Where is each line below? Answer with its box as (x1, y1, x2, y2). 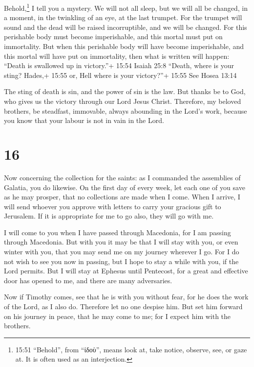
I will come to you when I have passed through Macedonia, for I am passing (4, 227, 231, 237)
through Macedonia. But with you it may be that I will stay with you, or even (4, 237, 238, 247)
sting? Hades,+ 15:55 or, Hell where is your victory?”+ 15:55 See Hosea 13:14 (4, 70, 237, 80)
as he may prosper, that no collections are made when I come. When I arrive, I (4, 192, 240, 202)
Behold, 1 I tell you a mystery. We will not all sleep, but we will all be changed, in (4, 1, 248, 13)
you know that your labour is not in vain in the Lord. (4, 115, 164, 125)
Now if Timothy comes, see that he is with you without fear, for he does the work (4, 292, 249, 302)
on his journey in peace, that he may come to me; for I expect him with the (4, 311, 231, 321)
